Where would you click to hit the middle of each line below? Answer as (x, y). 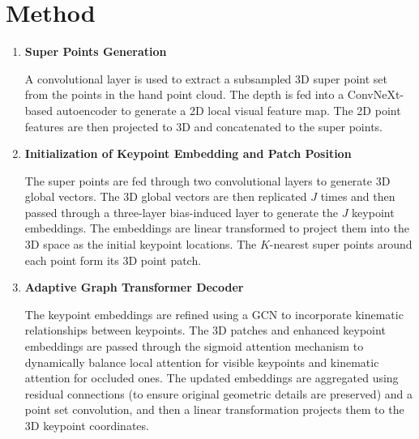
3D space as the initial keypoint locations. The (141, 244)
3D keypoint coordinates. (87, 425)
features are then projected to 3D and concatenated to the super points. (203, 126)
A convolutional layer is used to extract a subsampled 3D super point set (206, 78)
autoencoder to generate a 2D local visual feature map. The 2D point (229, 110)
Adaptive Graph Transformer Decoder (134, 287)
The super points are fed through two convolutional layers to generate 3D (207, 180)
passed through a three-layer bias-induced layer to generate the (181, 212)
